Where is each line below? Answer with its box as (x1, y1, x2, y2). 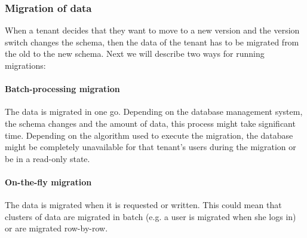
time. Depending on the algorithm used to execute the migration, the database (5, 129, 293, 141)
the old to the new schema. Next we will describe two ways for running (5, 47, 265, 60)
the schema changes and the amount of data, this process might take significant (5, 117, 296, 129)
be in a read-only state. (5, 152, 90, 164)
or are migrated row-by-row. (5, 222, 108, 234)
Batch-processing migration (5, 83, 120, 95)
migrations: (5, 59, 46, 71)
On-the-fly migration (5, 175, 92, 188)
